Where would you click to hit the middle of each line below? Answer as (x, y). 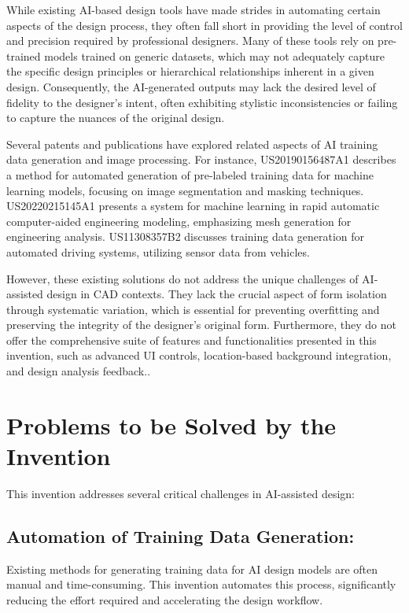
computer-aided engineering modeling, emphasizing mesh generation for (179, 221)
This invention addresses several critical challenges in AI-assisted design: (181, 493)
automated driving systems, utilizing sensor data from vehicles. (158, 251)
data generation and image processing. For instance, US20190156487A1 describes (201, 159)
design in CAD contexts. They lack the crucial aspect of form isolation (217, 294)
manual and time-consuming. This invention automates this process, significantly (201, 584)
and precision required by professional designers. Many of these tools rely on (190, 41)
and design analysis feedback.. (79, 371)
